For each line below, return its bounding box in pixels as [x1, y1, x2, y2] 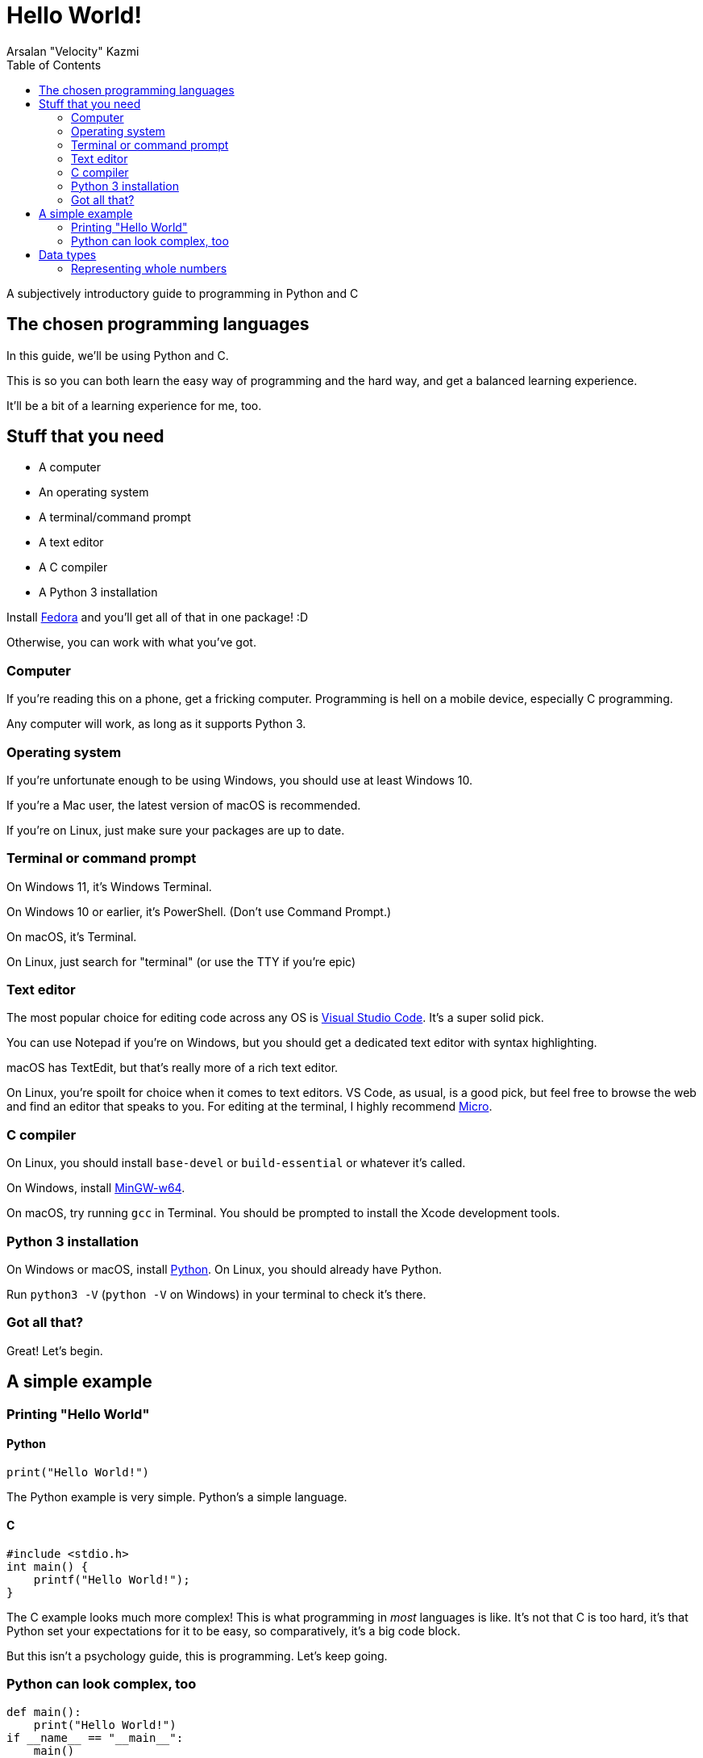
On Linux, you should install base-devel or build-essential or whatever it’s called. [6, 1156, 466, 1170]
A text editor [39, 535, 104, 550]
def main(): [6, 1705, 81, 1718]
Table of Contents [6, 57, 102, 72]
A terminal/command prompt [39, 510, 191, 525]
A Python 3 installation [39, 585, 158, 600]
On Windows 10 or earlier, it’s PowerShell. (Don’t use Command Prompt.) [6, 904, 392, 919]
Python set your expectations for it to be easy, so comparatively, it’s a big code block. [6, 1623, 461, 1638]
